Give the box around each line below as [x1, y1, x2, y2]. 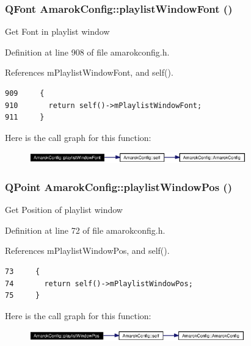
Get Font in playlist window [5, 25, 110, 38]
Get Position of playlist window [5, 203, 123, 216]
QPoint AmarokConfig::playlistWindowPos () [5, 179, 232, 194]
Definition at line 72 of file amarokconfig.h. [5, 223, 166, 236]
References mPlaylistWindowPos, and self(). [5, 244, 170, 257]
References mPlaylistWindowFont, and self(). [5, 66, 173, 79]
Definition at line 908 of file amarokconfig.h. [5, 45, 170, 58]
